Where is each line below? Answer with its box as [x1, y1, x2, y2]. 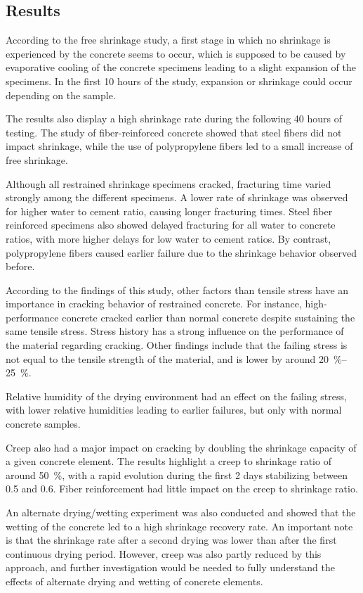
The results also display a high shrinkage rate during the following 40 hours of [6, 111, 343, 126]
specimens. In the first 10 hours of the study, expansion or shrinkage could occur [6, 73, 352, 88]
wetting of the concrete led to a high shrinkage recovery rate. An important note [6, 518, 353, 533]
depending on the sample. [6, 87, 116, 102]
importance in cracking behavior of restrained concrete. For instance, [6, 296, 302, 311]
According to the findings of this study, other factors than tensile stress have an [6, 282, 349, 297]
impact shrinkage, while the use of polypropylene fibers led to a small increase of [6, 139, 353, 153]
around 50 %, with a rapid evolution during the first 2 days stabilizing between [6, 467, 348, 482]
